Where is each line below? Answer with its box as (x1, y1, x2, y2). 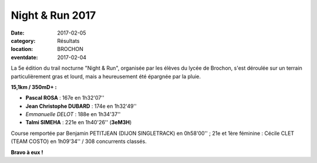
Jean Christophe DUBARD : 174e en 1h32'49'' (25, 103, 137, 110)
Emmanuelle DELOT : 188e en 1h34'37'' (25, 111, 121, 118)
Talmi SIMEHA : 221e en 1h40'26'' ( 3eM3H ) (25, 119, 132, 126)
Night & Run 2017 (11, 9, 96, 22)
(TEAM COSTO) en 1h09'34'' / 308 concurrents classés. (11, 138, 147, 145)
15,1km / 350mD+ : (11, 83, 57, 90)
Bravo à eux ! (11, 148, 43, 155)
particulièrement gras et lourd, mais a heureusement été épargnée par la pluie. (11, 73, 201, 80)
